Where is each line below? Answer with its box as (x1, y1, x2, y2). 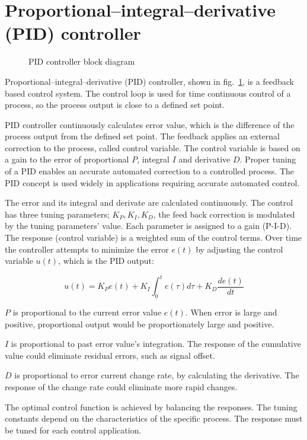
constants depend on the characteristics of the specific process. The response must (5, 412, 303, 425)
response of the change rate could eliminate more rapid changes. (5, 381, 238, 393)
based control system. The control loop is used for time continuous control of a (5, 87, 291, 99)
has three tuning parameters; (5, 208, 110, 220)
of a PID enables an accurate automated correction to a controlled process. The (5, 165, 295, 177)
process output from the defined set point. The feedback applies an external (5, 130, 280, 142)
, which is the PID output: (58, 254, 154, 267)
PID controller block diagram (28, 55, 135, 68)
